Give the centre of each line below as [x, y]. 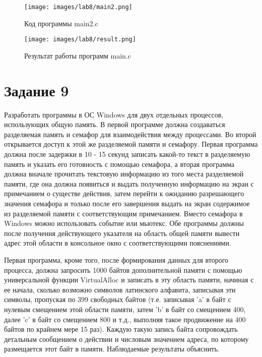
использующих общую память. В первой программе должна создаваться [115, 124]
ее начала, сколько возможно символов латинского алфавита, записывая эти [120, 289]
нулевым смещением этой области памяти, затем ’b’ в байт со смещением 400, [125, 309]
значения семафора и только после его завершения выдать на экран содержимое [127, 203]
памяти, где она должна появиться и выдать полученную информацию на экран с [129, 183]
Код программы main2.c [61, 23]
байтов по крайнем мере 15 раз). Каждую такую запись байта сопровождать [121, 329]
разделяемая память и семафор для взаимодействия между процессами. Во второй [130, 134]
